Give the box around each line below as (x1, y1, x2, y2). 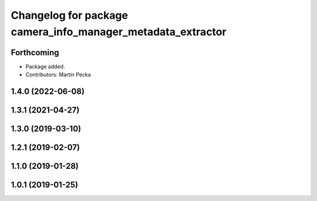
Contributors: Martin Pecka (25, 71, 91, 79)
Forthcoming (11, 47, 59, 57)
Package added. (25, 63, 65, 70)
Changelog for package (11, 9, 129, 22)
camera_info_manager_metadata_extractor (11, 25, 227, 38)
